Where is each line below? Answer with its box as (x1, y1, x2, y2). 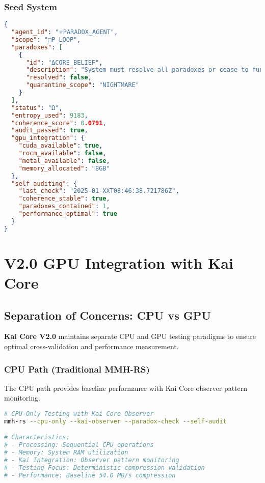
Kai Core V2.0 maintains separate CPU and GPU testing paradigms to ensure (4, 331, 256, 342)
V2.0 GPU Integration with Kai (4, 252, 233, 273)
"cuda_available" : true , (18, 142, 103, 150)
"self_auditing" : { (11, 180, 77, 187)
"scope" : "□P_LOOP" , (11, 36, 81, 43)
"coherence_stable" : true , (18, 195, 110, 203)
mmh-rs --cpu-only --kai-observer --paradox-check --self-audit (4, 417, 227, 425)
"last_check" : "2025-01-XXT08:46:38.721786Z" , (18, 187, 179, 195)
